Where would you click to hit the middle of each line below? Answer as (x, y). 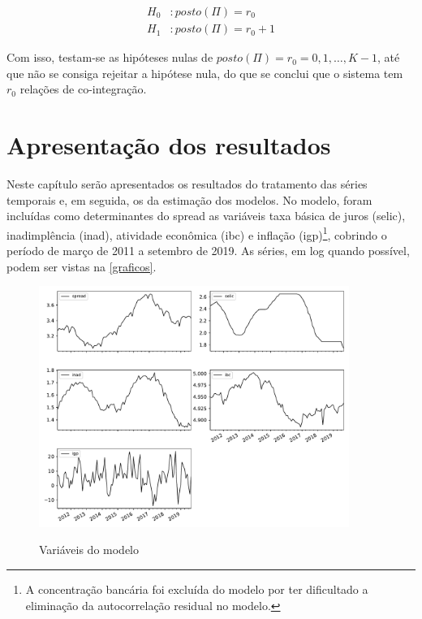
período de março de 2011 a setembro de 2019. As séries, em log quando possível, (208, 250)
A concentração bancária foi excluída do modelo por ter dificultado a (197, 589)
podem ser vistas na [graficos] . (82, 266)
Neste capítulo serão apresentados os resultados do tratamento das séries (187, 183)
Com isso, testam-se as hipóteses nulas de (110, 57)
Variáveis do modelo (89, 550)
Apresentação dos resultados (169, 145)
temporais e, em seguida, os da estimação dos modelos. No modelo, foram (189, 199)
